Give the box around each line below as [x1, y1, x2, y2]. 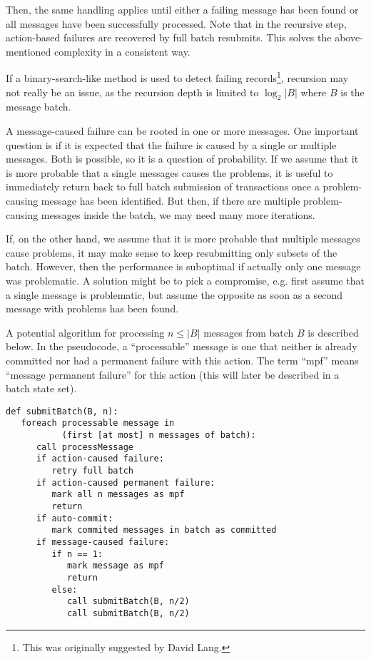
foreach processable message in [21, 418, 175, 429]
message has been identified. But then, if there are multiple [41, 193, 300, 208]
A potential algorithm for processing [6, 325, 165, 339]
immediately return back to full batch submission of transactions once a [6, 179, 320, 194]
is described [308, 325, 359, 339]
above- [335, 30, 363, 45]
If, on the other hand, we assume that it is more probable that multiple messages [6, 231, 360, 246]
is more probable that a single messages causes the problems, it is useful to [6, 165, 333, 180]
